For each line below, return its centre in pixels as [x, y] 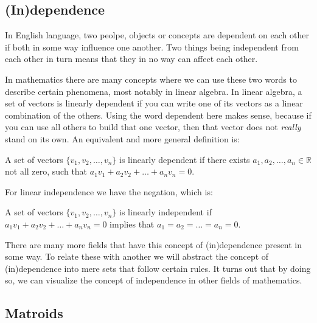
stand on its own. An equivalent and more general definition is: [122, 138]
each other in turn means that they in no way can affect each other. [131, 59]
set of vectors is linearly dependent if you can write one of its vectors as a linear [154, 103]
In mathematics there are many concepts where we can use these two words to [151, 79]
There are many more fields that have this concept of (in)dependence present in [154, 244]
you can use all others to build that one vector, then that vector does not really [153, 127]
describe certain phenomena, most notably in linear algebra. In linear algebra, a [154, 91]
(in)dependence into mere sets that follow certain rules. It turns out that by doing [158, 268]
